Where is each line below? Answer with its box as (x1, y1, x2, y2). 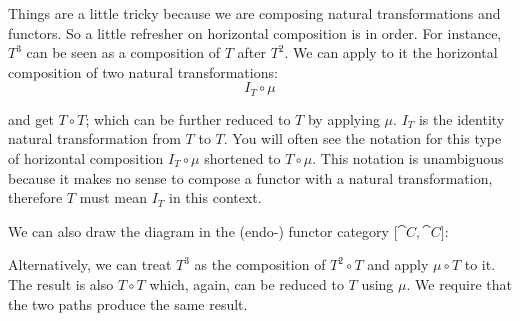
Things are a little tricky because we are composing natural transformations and (8, 3, 501, 23)
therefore (8, 187, 63, 208)
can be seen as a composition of (26, 42, 221, 63)
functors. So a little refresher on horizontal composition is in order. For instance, (8, 22, 502, 43)
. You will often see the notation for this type (223, 128, 502, 149)
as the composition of (194, 254, 326, 275)
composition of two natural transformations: (8, 61, 278, 82)
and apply (367, 254, 429, 275)
